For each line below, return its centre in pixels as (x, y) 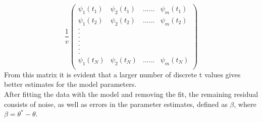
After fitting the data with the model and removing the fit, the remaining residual (131, 94)
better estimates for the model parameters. (70, 84)
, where (245, 104)
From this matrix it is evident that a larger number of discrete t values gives (122, 74)
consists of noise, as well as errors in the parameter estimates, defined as (116, 104)
